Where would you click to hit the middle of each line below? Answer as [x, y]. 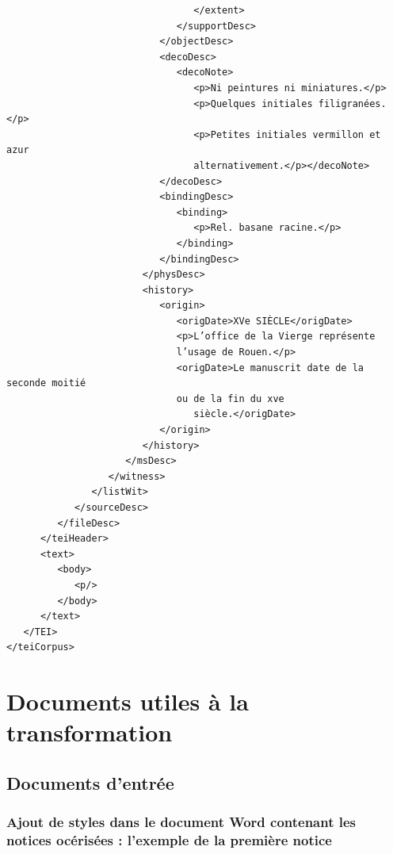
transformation [90, 732]
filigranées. [352, 103]
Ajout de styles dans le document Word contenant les [181, 822]
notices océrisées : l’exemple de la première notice [169, 840]
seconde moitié [46, 383]
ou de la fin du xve [230, 398]
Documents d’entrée [90, 782]
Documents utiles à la [128, 701]
